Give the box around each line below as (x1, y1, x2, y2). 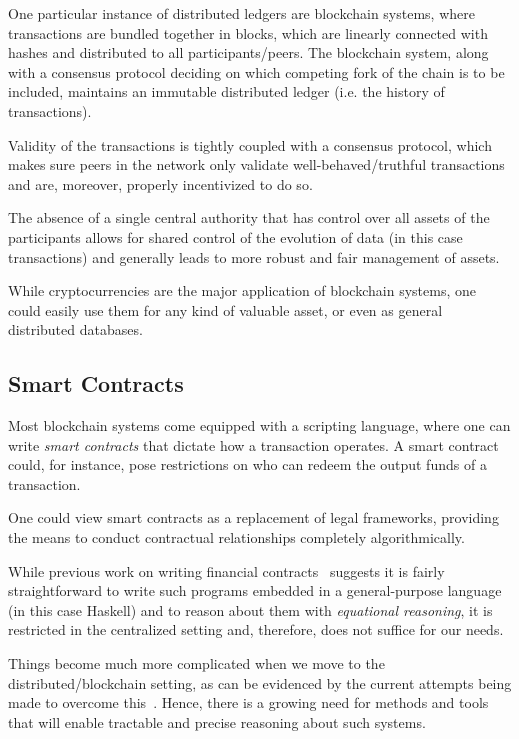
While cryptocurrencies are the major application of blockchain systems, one (8, 280, 476, 301)
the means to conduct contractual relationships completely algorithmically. (8, 527, 465, 548)
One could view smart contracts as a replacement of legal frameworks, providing (8, 507, 499, 528)
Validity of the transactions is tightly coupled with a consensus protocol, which (8, 134, 492, 155)
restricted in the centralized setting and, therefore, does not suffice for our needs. (8, 619, 504, 640)
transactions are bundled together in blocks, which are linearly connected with (8, 22, 488, 43)
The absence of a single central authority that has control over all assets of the (8, 207, 490, 228)
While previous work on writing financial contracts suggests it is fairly (8, 560, 445, 581)
